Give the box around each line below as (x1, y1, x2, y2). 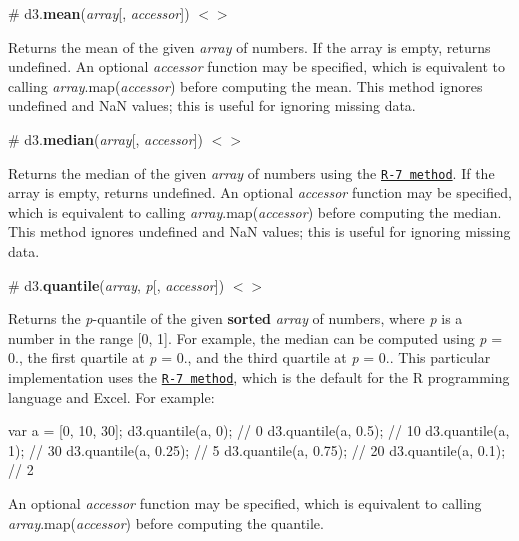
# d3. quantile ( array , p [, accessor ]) (8, 274, 225, 295)
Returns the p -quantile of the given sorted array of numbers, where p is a (8, 308, 463, 329)
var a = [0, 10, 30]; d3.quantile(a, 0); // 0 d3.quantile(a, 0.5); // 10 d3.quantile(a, (8, 420, 510, 441)
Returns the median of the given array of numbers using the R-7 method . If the (8, 162, 495, 183)
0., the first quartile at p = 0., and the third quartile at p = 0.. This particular (8, 347, 491, 368)
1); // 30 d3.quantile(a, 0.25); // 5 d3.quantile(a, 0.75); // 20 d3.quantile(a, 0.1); (8, 439, 506, 460)
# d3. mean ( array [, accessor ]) (8, 3, 190, 23)
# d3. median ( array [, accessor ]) (8, 128, 204, 149)
